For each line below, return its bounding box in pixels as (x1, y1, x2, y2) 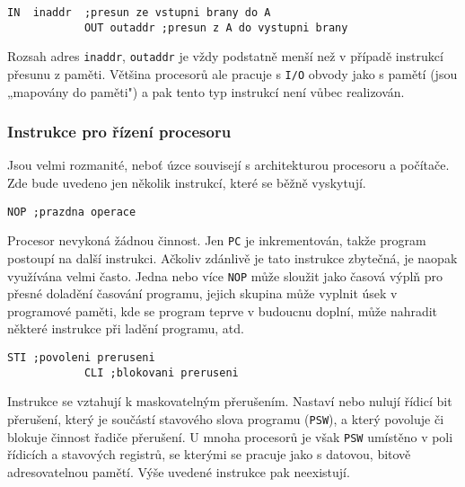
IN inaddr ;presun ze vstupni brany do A (7, 6, 271, 19)
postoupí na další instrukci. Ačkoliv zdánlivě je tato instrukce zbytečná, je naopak (7, 248, 458, 267)
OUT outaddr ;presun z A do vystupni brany (83, 21, 348, 34)
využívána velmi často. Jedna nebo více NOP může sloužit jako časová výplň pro (7, 266, 443, 285)
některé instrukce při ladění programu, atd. (7, 319, 244, 338)
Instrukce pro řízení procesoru (7, 120, 232, 143)
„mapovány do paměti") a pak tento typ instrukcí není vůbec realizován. (7, 82, 405, 101)
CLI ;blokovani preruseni (83, 366, 239, 379)
